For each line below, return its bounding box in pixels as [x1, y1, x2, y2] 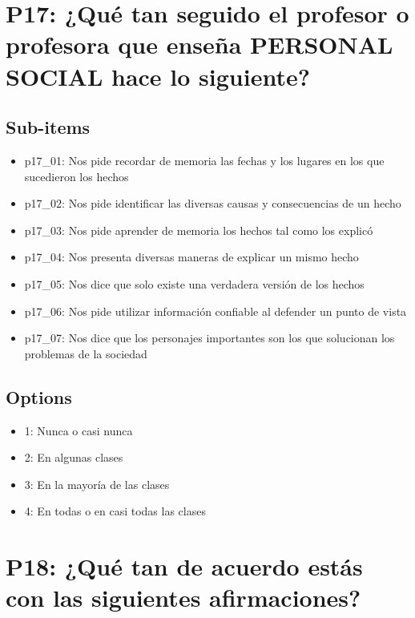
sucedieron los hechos [24, 168, 129, 184]
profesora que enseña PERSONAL [6, 28, 393, 61]
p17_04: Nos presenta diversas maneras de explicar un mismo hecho [24, 248, 359, 265]
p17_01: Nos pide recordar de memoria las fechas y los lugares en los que [24, 151, 385, 168]
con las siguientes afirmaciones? [6, 581, 361, 614]
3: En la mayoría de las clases [24, 475, 170, 492]
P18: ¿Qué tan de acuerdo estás [6, 550, 363, 583]
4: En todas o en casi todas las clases [24, 503, 206, 519]
